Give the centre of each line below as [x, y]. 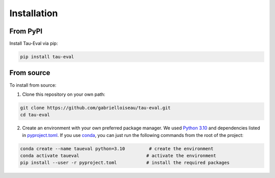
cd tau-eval [35, 115]
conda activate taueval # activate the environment [118, 156]
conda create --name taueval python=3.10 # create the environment [117, 149]
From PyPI [26, 31]
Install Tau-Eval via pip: [34, 44]
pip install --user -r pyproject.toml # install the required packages [125, 163]
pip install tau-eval [47, 57]
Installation [34, 13]
